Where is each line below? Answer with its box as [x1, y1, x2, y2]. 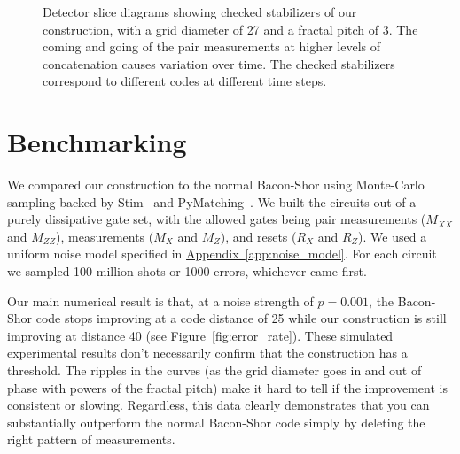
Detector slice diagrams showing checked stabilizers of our [43, 3, 357, 20]
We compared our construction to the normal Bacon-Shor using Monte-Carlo [7, 175, 425, 194]
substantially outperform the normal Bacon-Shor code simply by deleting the [7, 412, 425, 431]
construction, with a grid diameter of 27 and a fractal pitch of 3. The [43, 19, 418, 38]
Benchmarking [7, 124, 187, 160]
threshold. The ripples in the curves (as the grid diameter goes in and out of [7, 361, 422, 380]
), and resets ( [220, 227, 297, 245]
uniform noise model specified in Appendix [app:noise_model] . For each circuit [7, 244, 437, 263]
